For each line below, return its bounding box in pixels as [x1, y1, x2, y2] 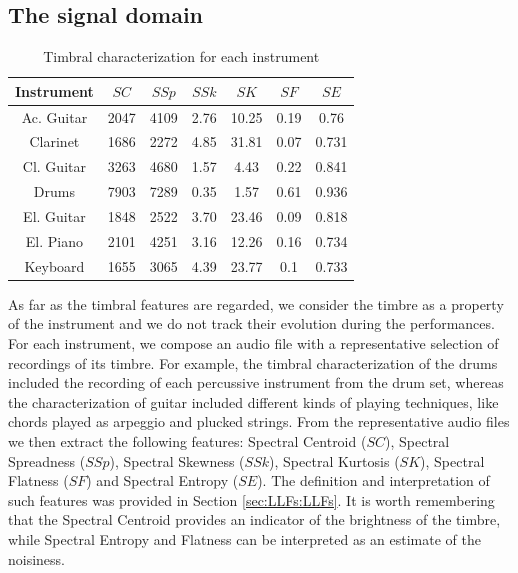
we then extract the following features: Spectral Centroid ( [8, 430, 367, 451]
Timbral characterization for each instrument [43, 46, 320, 67]
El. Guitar [23, 206, 86, 227]
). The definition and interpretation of [257, 470, 490, 491]
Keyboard [24, 255, 85, 276]
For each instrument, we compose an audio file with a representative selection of [8, 332, 499, 353]
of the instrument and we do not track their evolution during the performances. [8, 313, 495, 334]
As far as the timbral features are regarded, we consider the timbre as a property [8, 293, 504, 314]
